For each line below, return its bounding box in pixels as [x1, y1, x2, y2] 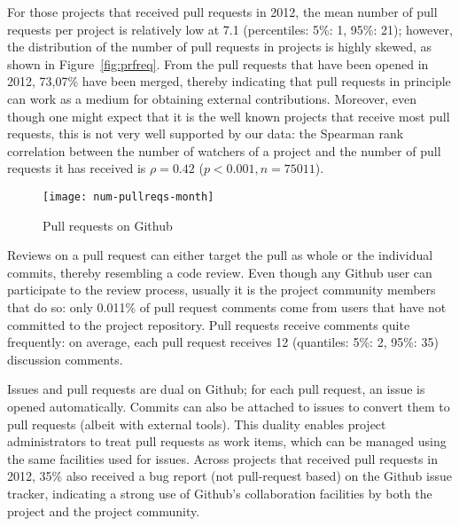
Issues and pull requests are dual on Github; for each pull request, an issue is [7, 380, 425, 398]
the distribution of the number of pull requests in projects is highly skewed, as [7, 37, 432, 56]
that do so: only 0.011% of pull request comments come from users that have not [7, 297, 447, 316]
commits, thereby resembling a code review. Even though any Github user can [7, 263, 432, 281]
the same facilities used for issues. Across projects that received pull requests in [7, 449, 438, 467]
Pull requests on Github [43, 216, 173, 234]
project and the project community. [7, 501, 200, 520]
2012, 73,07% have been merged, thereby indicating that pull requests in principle [7, 72, 451, 90]
